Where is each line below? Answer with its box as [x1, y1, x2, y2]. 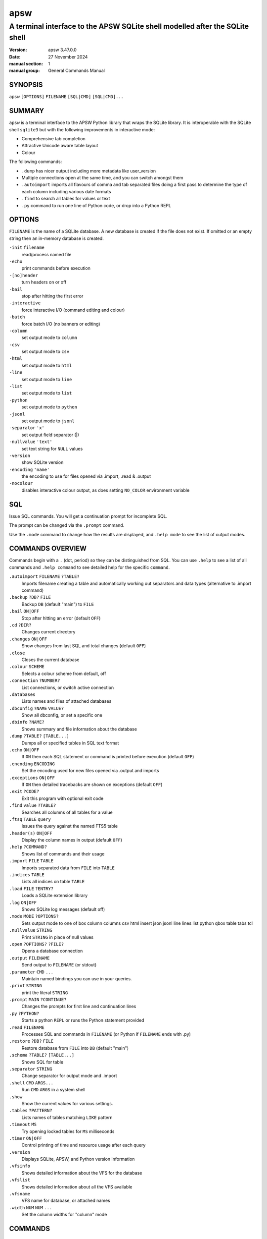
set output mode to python [21, 404, 78, 410]
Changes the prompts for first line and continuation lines [21, 1004, 136, 1010]
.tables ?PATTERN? [9, 1108, 52, 1114]
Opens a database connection [21, 948, 83, 954]
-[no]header [9, 273, 38, 278]
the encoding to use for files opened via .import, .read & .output [21, 473, 151, 479]
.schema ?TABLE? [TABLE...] [9, 1052, 75, 1058]
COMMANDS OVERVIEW [9, 544, 87, 553]
